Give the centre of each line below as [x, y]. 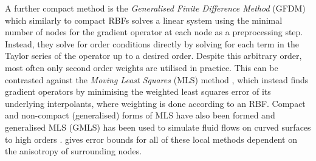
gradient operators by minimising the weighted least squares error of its [138, 91]
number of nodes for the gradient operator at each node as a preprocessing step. [154, 32]
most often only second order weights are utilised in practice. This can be [142, 67]
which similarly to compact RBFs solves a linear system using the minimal [144, 20]
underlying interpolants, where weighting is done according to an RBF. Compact [155, 103]
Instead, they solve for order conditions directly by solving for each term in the [152, 43]
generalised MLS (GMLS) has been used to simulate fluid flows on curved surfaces [158, 127]
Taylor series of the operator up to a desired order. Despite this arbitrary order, [153, 56]
